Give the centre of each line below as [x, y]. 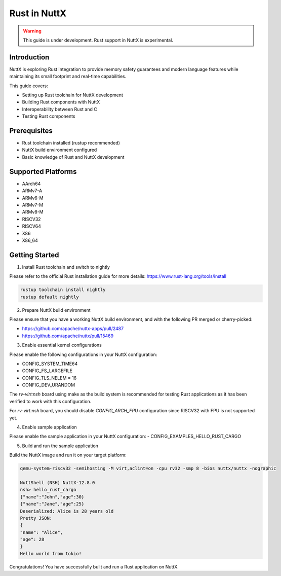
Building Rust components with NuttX [61, 102]
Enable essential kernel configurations [62, 345]
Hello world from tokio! [51, 553]
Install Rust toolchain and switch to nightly [66, 267]
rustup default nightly [50, 297]
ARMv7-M [33, 205]
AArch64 [31, 184]
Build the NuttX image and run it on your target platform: [68, 455]
